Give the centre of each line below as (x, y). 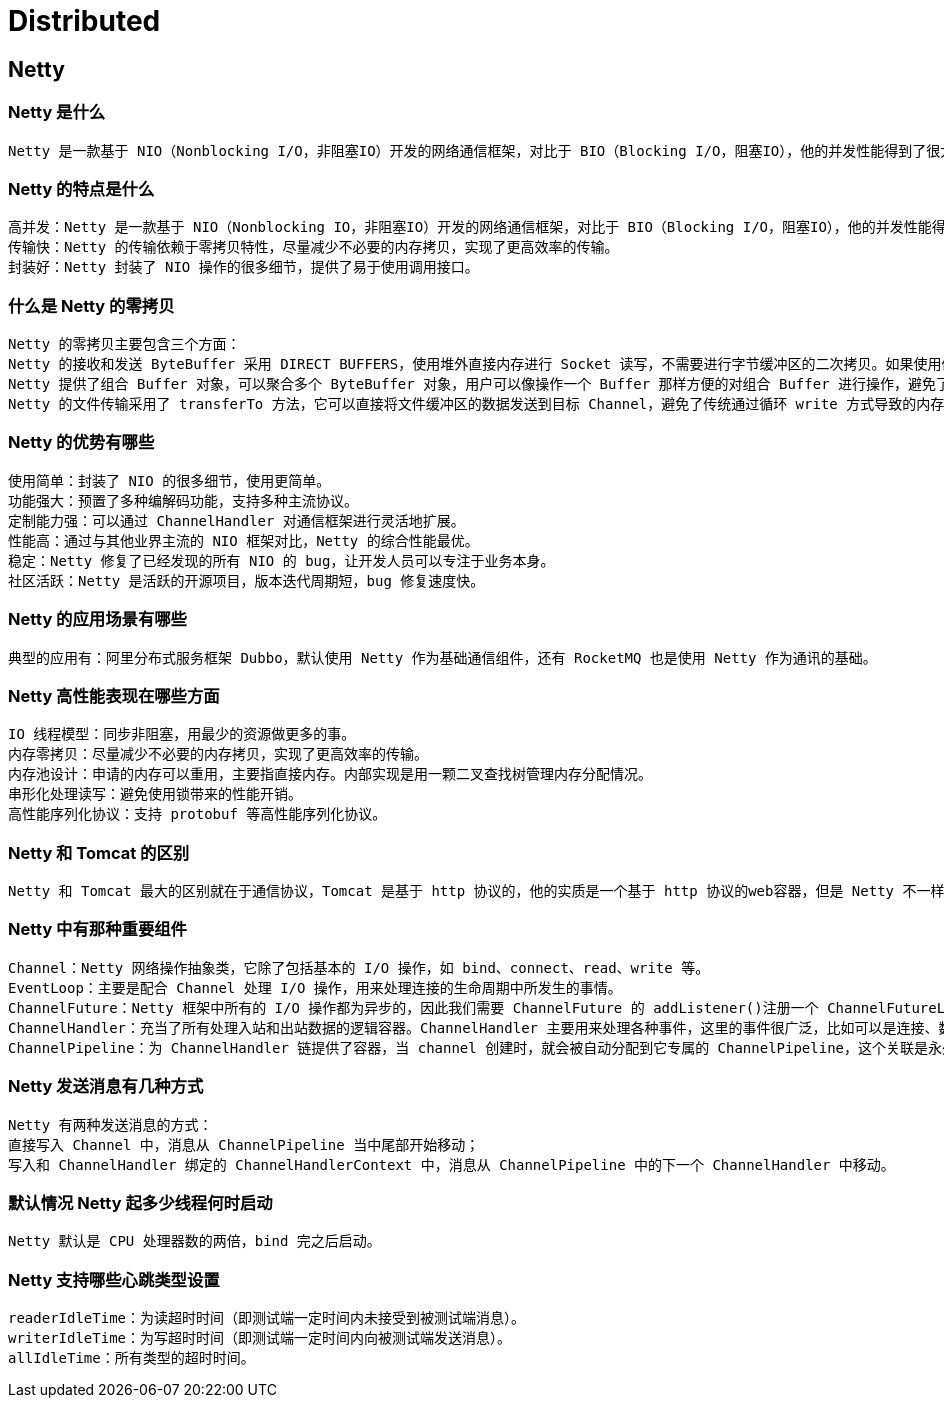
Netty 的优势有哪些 (81, 442)
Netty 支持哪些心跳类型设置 (114, 1279)
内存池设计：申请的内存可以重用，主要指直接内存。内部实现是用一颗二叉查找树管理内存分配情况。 (330, 774)
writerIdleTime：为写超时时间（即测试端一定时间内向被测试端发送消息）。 (260, 1338)
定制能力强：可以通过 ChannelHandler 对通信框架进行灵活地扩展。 (236, 520)
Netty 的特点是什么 (81, 188)
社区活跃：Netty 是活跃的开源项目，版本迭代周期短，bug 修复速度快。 (246, 580)
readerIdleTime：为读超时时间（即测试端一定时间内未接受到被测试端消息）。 (267, 1318)
